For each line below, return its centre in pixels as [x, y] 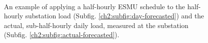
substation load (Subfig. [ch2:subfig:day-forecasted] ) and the [115, 16]
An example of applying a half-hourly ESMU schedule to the [95, 6]
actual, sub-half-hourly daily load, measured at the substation [96, 25]
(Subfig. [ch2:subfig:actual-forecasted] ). [62, 35]
